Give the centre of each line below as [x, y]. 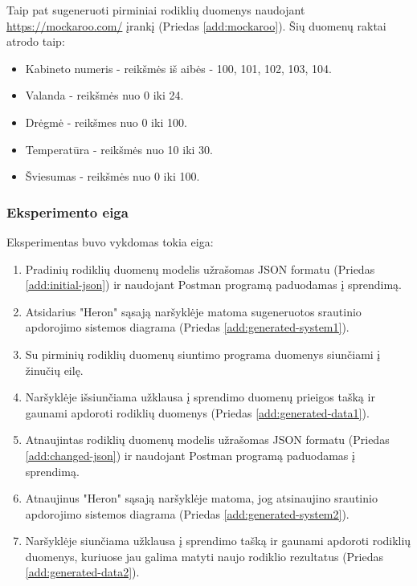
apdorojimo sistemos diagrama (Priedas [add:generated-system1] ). [187, 327]
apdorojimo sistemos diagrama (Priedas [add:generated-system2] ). [187, 513]
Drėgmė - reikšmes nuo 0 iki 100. [106, 122]
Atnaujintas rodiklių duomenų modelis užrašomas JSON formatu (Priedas [207, 439]
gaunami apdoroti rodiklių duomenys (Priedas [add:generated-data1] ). [197, 412]
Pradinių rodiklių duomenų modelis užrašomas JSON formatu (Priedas [200, 269]
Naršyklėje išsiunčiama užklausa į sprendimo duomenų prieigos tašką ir [200, 397]
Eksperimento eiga [67, 212]
